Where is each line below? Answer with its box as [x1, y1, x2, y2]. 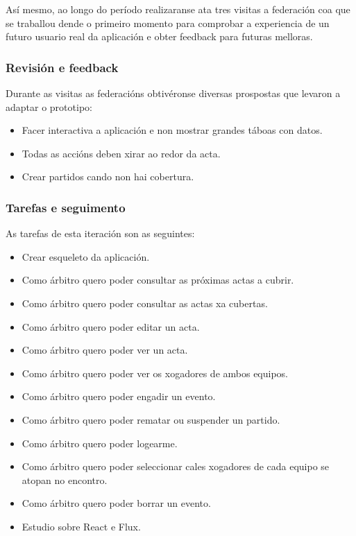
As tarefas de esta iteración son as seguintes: [6, 226, 195, 241]
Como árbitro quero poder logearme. [22, 435, 178, 450]
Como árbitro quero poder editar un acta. [22, 319, 200, 334]
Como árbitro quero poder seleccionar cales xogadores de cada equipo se [22, 459, 330, 474]
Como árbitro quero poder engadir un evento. [22, 389, 216, 404]
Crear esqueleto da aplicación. [22, 249, 150, 263]
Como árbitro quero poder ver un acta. [22, 343, 188, 357]
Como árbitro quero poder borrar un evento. [22, 496, 211, 510]
